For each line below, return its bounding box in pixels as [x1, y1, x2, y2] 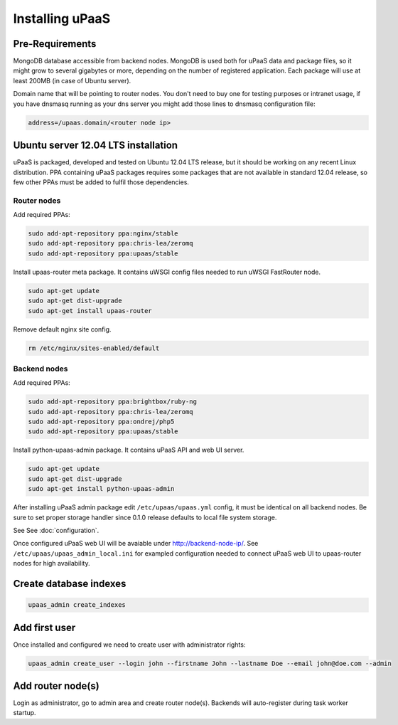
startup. [13, 709, 36, 717]
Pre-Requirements [13, 38, 97, 50]
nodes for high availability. [13, 559, 90, 568]
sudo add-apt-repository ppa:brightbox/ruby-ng [28, 398, 197, 406]
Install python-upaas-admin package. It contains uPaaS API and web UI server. [13, 445, 244, 455]
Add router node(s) [13, 679, 99, 692]
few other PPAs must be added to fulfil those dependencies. [13, 178, 190, 186]
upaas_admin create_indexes [28, 601, 126, 609]
